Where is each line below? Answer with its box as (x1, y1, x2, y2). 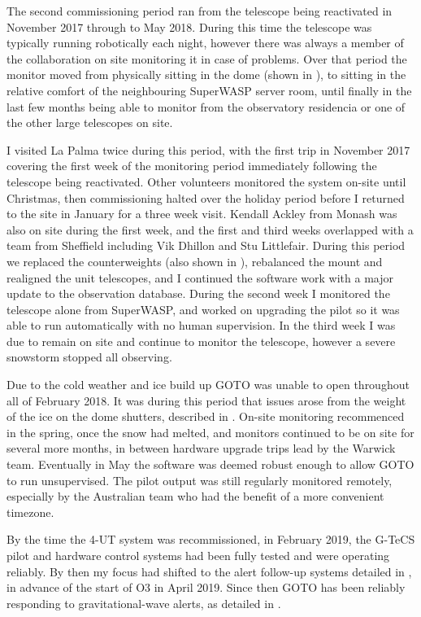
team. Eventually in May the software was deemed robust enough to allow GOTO (7, 456, 414, 473)
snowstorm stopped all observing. (7, 348, 172, 365)
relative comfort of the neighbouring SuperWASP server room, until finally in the (7, 81, 412, 98)
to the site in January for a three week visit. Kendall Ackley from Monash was (7, 205, 397, 222)
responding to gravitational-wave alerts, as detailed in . (7, 594, 281, 611)
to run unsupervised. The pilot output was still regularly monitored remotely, (7, 471, 393, 488)
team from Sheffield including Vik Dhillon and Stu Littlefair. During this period (7, 237, 406, 254)
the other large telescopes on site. (7, 114, 173, 131)
